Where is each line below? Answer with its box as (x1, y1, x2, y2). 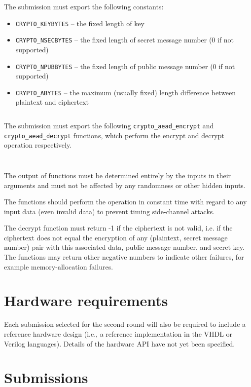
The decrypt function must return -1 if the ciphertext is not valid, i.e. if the (4, 223, 233, 233)
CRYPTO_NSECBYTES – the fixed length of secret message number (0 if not (15, 35, 234, 45)
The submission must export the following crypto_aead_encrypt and (4, 120, 214, 130)
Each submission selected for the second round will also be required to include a (4, 319, 246, 329)
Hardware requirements (4, 290, 168, 310)
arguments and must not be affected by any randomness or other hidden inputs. (4, 180, 246, 190)
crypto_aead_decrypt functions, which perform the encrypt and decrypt (4, 130, 224, 140)
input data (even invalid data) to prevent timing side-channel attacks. (4, 206, 215, 216)
